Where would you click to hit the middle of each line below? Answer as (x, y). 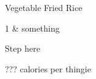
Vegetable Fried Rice (44, 7)
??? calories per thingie (48, 68)
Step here (23, 48)
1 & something (32, 28)
